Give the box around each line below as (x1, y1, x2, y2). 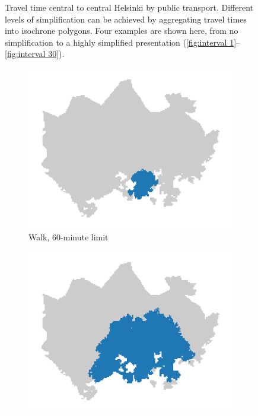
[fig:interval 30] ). (5, 47, 65, 60)
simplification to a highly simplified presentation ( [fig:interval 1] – (5, 36, 241, 48)
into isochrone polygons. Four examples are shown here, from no (5, 24, 238, 37)
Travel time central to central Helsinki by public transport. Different (5, 1, 254, 13)
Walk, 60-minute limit (28, 230, 109, 243)
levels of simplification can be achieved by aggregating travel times (5, 12, 247, 25)
